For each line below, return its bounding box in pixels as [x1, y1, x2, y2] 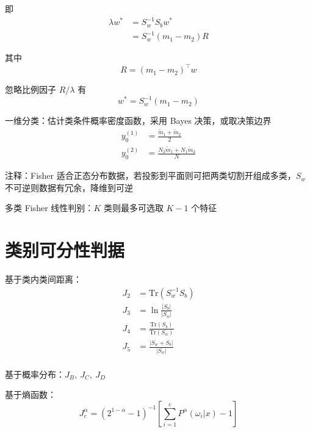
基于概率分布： [5, 367, 65, 380]
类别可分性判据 [5, 237, 125, 262]
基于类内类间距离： [5, 273, 82, 286]
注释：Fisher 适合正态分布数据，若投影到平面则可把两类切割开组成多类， [5, 169, 296, 182]
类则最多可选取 [103, 201, 164, 214]
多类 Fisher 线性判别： [5, 201, 94, 214]
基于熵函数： [5, 388, 56, 401]
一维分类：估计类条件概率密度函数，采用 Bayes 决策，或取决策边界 [5, 114, 272, 127]
